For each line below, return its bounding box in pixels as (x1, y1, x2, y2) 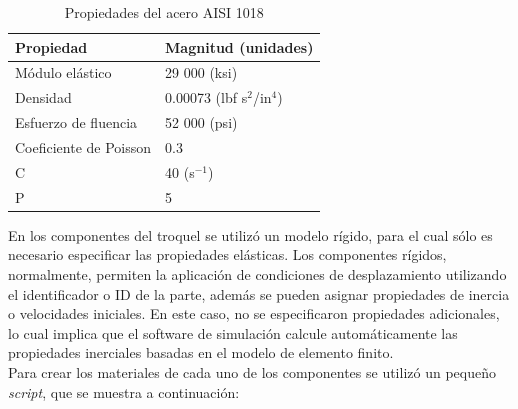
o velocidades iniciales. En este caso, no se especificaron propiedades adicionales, (8, 303, 500, 324)
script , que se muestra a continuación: (8, 381, 240, 402)
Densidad (15, 87, 72, 108)
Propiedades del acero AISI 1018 (64, 2, 264, 22)
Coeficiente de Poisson (15, 136, 152, 157)
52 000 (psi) (165, 112, 238, 133)
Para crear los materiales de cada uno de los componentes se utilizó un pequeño (8, 361, 496, 382)
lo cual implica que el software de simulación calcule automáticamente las (8, 322, 458, 343)
